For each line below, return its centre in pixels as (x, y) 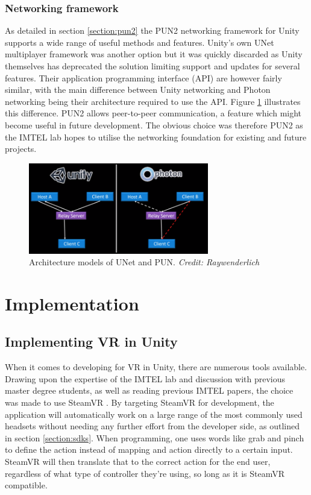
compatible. (26, 485)
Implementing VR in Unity (91, 342)
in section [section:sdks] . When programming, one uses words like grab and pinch (155, 437)
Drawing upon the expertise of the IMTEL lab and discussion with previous (145, 378)
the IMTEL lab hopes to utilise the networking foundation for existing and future (156, 137)
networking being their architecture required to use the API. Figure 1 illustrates (153, 101)
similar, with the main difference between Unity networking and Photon (138, 90)
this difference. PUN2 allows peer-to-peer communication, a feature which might (153, 113)
